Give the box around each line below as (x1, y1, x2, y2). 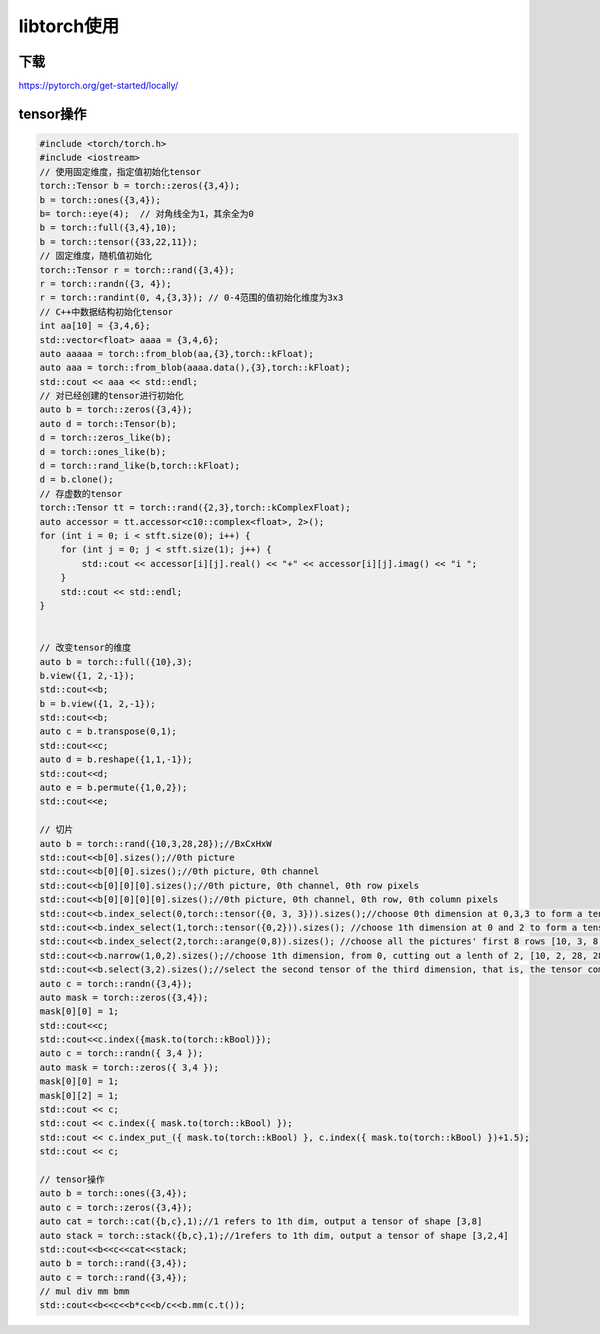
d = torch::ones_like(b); (39, 446, 167, 457)
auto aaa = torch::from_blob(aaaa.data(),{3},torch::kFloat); (39, 362, 351, 374)
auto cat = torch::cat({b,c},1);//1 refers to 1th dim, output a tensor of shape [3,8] (39, 1216, 483, 1227)
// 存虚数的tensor (39, 488, 123, 499)
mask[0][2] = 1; (39, 1090, 120, 1101)
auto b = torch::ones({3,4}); (39, 1188, 188, 1199)
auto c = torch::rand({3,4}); (39, 1271, 188, 1283)
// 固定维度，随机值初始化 (39, 250, 152, 262)
